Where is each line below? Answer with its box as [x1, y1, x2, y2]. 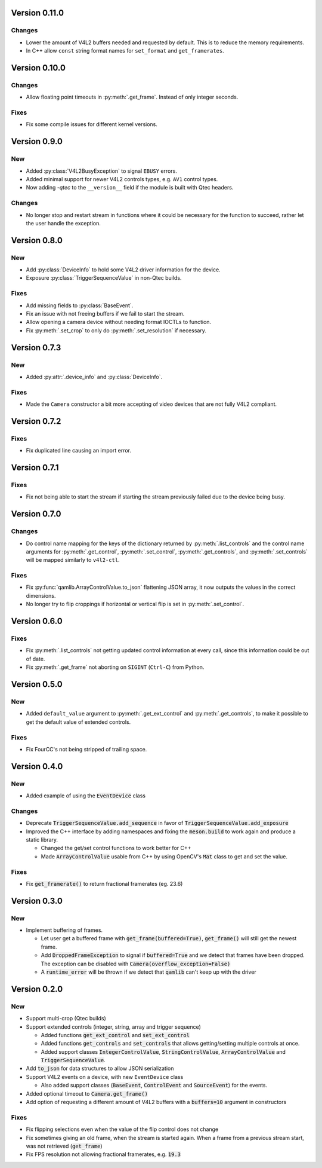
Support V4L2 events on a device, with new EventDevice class [26, 1073, 184, 1080]
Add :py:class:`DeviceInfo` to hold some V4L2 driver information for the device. [26, 266, 221, 273]
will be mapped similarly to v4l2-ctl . [26, 557, 120, 564]
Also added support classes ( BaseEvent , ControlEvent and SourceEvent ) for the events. [41, 1082, 268, 1089]
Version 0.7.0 [11, 509, 62, 519]
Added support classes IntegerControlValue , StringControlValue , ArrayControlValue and [41, 1048, 286, 1055]
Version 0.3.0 [11, 895, 63, 906]
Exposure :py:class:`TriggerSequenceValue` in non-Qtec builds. [26, 274, 182, 282]
